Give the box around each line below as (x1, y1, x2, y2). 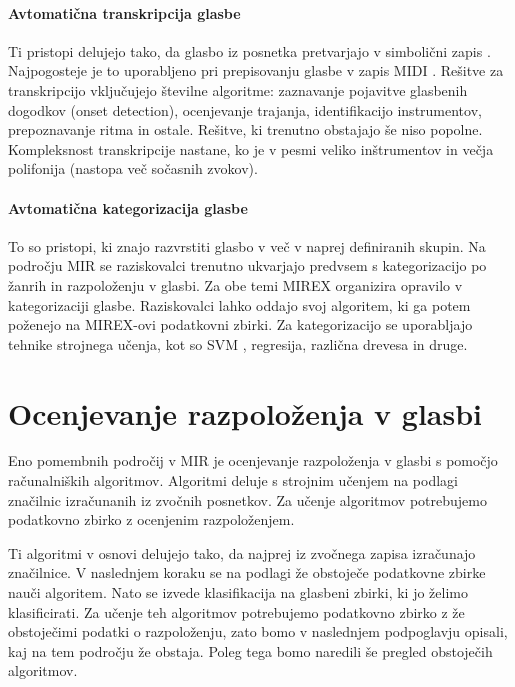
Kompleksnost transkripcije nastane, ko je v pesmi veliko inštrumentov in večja (8, 138, 494, 159)
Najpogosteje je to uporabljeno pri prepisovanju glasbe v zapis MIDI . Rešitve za (8, 60, 504, 81)
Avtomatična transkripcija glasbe (8, 2, 241, 23)
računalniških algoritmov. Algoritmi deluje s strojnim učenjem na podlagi (8, 470, 459, 491)
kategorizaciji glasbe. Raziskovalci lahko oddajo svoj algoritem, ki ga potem (8, 294, 471, 315)
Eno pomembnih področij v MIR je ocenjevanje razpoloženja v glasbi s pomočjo (8, 450, 498, 471)
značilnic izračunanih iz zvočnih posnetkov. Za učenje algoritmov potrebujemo (8, 489, 487, 510)
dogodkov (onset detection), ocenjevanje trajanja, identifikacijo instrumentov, (8, 99, 482, 120)
